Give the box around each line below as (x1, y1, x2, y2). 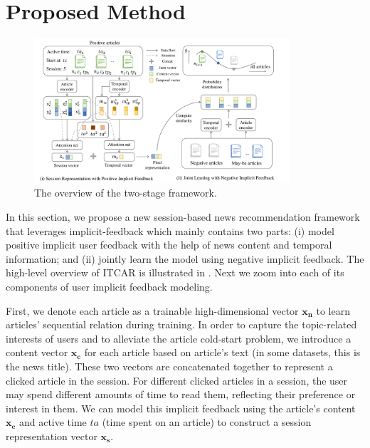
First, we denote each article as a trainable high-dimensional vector (6, 303, 299, 318)
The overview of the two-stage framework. (34, 185, 217, 200)
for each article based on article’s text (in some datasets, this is (84, 345, 361, 360)
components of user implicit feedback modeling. (6, 279, 213, 293)
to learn (316, 303, 350, 318)
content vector (6, 345, 68, 360)
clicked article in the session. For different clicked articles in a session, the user (6, 373, 348, 387)
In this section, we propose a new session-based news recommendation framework (6, 209, 360, 224)
